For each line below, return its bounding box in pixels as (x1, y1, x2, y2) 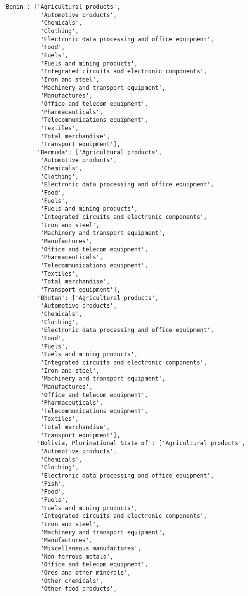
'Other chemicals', (40, 577, 103, 584)
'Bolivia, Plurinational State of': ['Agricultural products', (37, 440, 246, 447)
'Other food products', (40, 585, 117, 593)
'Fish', (40, 480, 65, 487)
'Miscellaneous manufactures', (40, 545, 141, 552)
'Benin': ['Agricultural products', (2, 3, 121, 10)
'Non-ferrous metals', (40, 553, 114, 560)
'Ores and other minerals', (40, 569, 131, 576)
